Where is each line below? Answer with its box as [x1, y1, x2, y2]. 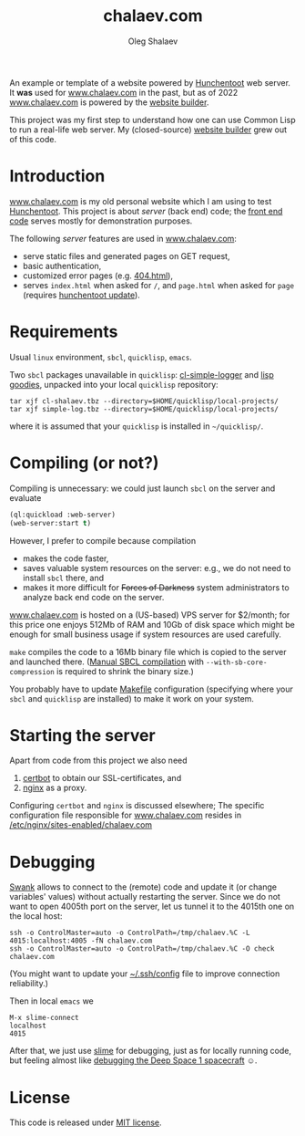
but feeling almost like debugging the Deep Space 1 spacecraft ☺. [9, 1055, 258, 1066]
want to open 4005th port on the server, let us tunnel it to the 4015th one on [9, 901, 295, 912]
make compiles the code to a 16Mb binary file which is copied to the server [9, 646, 287, 657]
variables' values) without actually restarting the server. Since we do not [9, 891, 280, 902]
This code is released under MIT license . [9, 1117, 162, 1128]
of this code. [9, 133, 57, 144]
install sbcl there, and [22, 572, 105, 583]
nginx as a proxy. [22, 782, 87, 794]
